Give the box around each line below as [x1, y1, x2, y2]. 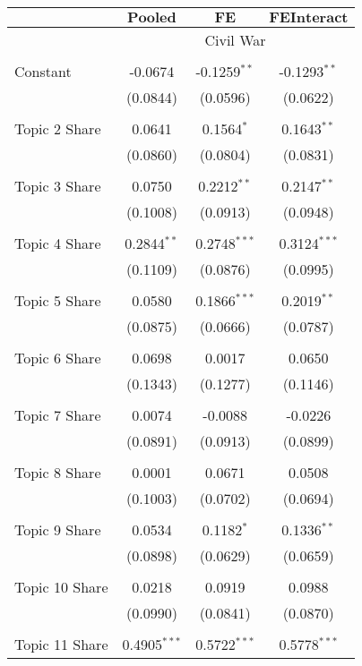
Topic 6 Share [14, 347, 101, 368]
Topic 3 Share [14, 175, 101, 196]
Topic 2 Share [14, 118, 101, 139]
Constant [14, 61, 72, 81]
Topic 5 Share [14, 290, 101, 311]
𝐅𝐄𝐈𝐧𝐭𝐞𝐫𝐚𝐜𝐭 [269, 11, 349, 25]
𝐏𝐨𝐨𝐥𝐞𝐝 [127, 10, 177, 25]
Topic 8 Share [14, 462, 101, 482]
